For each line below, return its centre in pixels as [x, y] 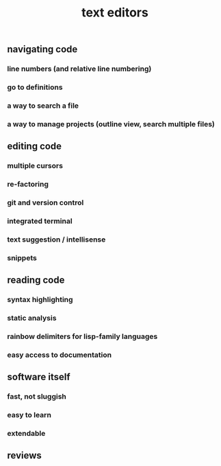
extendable [26, 434]
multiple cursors [35, 166]
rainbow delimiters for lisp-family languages [82, 336]
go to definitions [35, 87]
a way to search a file [43, 106]
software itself [39, 377]
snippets [22, 257]
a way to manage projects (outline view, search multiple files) [111, 124]
